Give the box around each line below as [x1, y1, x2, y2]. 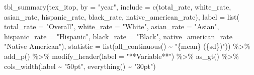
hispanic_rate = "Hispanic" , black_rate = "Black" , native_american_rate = [4, 31, 240, 41]
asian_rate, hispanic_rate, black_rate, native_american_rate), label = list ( [4, 11, 239, 22]
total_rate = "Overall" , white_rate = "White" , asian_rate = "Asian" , [4, 21, 219, 32]
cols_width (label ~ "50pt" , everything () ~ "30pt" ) [4, 60, 156, 71]
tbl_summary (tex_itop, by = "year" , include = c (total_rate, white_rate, [4, 2, 231, 12]
